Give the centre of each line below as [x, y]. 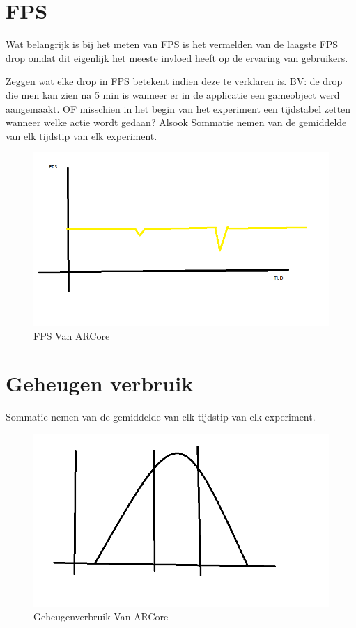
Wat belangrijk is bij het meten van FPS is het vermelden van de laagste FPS [172, 44]
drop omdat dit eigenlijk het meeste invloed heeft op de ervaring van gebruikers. [177, 57]
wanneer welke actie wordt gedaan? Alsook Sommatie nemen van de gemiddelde [176, 122]
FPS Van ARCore [72, 335]
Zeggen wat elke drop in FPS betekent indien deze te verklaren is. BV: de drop [174, 81]
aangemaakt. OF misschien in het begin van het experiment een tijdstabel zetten [178, 108]
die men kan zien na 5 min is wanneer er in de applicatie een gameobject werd [173, 94]
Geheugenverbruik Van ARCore [101, 617]
